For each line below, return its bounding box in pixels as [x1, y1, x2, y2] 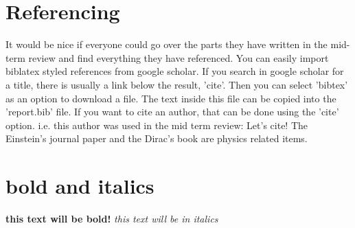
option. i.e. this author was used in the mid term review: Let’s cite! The [5, 117, 308, 132]
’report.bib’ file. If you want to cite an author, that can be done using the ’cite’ [5, 104, 339, 119]
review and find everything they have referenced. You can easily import [28, 50, 329, 65]
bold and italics [5, 172, 154, 200]
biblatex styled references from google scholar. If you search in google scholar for [5, 64, 344, 78]
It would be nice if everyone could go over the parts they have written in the [5, 37, 328, 52]
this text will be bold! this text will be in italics [5, 212, 218, 225]
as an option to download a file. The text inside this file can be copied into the [5, 91, 336, 105]
